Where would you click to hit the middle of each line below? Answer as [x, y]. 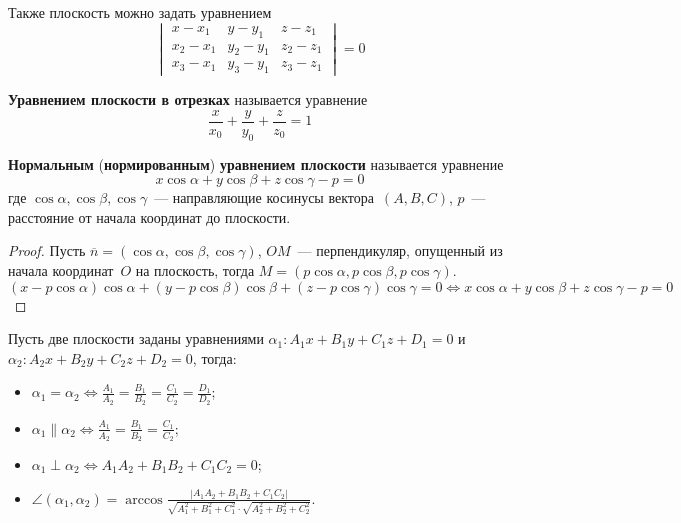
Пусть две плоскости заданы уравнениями [136, 338]
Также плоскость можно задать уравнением [140, 12]
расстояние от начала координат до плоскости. [149, 216]
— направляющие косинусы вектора [264, 197]
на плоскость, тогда [195, 270]
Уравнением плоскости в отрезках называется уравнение [188, 99]
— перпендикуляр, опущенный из [400, 250]
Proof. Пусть [47, 250]
